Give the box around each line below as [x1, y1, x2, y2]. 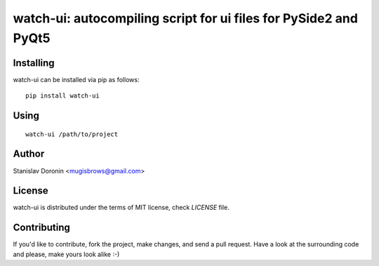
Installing [13, 57, 55, 69]
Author [13, 148, 45, 160]
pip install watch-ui [25, 92, 100, 100]
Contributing [13, 222, 70, 234]
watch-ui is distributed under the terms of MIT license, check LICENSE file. [13, 204, 230, 212]
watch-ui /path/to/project [25, 130, 119, 138]
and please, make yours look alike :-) [13, 250, 120, 258]
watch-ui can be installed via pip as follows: [13, 75, 140, 84]
